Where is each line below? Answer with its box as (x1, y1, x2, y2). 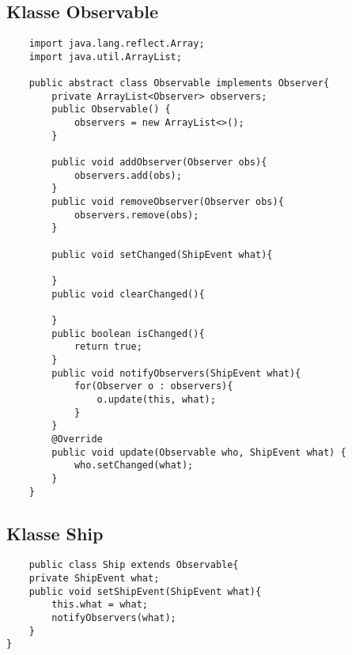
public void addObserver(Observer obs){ (51, 157, 267, 168)
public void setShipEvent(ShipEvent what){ (28, 585, 262, 597)
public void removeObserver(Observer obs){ (51, 196, 284, 208)
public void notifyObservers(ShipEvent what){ (51, 367, 301, 379)
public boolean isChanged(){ (51, 327, 205, 339)
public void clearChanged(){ (51, 288, 205, 300)
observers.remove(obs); (74, 209, 199, 221)
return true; (74, 341, 142, 353)
